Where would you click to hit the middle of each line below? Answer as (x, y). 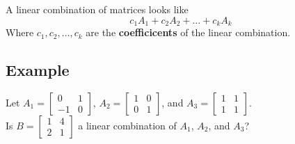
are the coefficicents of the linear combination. (188, 32)
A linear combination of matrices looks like (97, 9)
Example (38, 70)
